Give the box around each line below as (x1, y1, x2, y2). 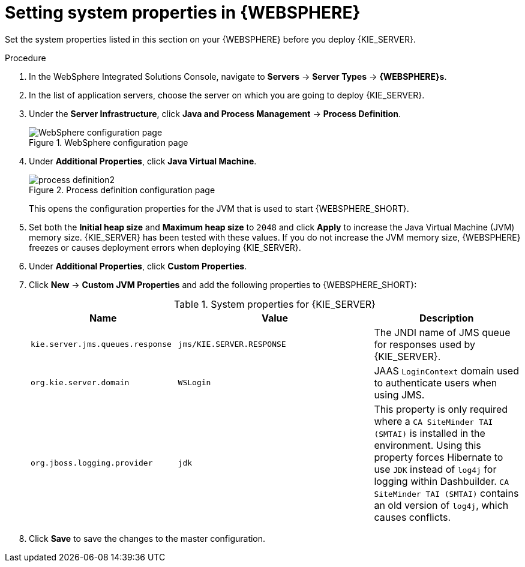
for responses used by (374, 338, 476, 350)
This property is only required (374, 403, 508, 415)
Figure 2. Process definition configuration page (29, 184, 215, 195)
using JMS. (374, 388, 425, 401)
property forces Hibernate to (374, 451, 503, 463)
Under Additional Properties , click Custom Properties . (29, 260, 247, 271)
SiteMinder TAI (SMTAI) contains (374, 487, 519, 499)
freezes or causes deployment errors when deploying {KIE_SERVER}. (29, 242, 301, 253)
